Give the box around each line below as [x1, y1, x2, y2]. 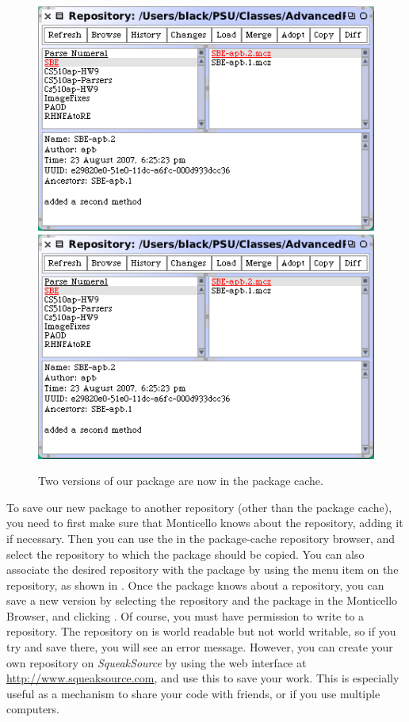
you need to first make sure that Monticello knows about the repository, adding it [6, 514, 403, 531]
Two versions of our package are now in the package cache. [38, 472, 323, 489]
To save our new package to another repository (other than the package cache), [6, 499, 392, 515]
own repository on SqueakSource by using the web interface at [6, 654, 307, 670]
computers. [6, 701, 60, 717]
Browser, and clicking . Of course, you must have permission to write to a [6, 607, 365, 624]
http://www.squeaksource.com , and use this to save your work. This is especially [6, 670, 399, 686]
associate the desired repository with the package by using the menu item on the [6, 561, 399, 578]
